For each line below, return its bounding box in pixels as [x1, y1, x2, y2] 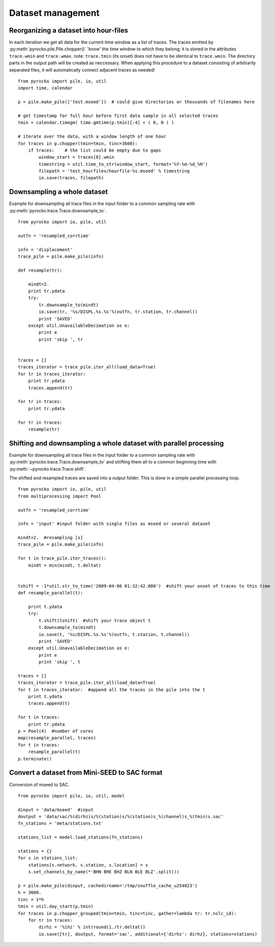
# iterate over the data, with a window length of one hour [18, 134, 166, 139]
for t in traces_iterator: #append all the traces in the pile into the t [18, 687, 205, 692]
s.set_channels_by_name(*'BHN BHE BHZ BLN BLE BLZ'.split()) [28, 869, 180, 875]
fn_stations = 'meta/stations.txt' [18, 821, 104, 827]
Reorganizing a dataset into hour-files [9, 26, 128, 35]
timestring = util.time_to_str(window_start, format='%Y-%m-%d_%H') [39, 161, 208, 167]
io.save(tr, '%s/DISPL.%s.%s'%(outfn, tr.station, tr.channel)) [39, 309, 197, 315]
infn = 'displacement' [18, 247, 73, 252]
